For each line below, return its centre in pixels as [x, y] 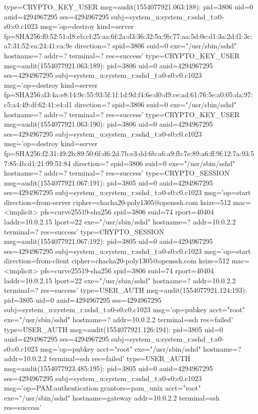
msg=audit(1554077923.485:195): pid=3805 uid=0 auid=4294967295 [109, 368]
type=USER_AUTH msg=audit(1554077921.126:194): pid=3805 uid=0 [114, 329]
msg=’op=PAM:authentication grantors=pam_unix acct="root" [103, 388]
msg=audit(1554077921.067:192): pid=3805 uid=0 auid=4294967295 [109, 241]
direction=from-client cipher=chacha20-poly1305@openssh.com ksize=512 [117, 261]
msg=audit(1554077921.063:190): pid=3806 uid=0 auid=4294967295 [109, 124]
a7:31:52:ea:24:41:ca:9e [38, 46]
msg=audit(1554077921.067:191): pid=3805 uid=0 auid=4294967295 [109, 182]
